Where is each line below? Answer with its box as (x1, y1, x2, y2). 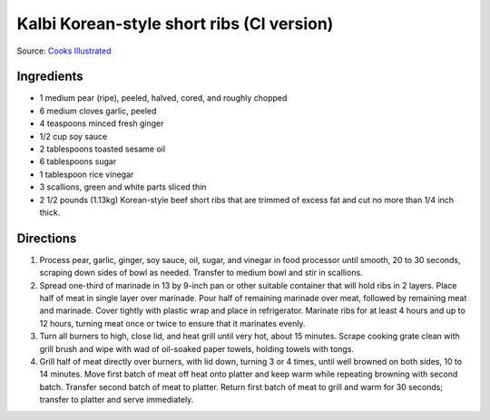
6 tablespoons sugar (39, 156, 117, 167)
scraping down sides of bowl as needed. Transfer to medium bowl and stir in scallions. (39, 268, 363, 278)
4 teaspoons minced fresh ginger (39, 118, 164, 129)
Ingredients (16, 69, 83, 84)
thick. (39, 207, 61, 218)
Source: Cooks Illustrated (16, 45, 112, 56)
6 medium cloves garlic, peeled (39, 105, 157, 116)
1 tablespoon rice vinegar (39, 169, 134, 180)
